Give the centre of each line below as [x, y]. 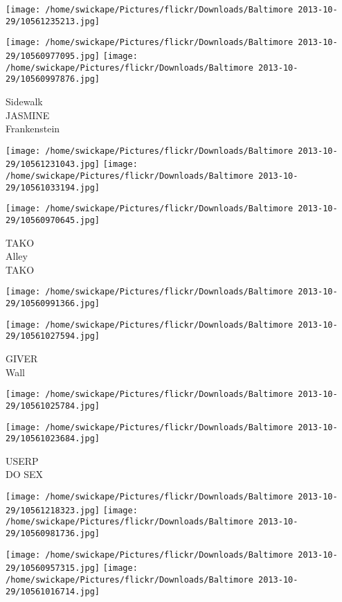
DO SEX [25, 474]
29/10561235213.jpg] [53, 21]
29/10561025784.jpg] [53, 406]
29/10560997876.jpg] [53, 79]
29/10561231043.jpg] [53, 165]
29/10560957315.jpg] [53, 568]
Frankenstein [33, 129]
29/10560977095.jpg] [53, 56]
